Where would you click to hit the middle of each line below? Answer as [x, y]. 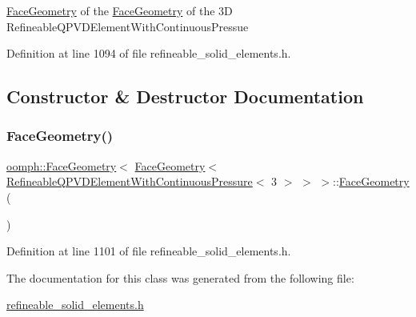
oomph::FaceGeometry [62, 165]
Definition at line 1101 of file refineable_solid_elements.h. [149, 251]
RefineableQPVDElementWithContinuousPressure [130, 181]
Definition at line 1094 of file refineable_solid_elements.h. [149, 53]
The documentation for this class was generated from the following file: [180, 277]
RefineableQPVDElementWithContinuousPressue [128, 26]
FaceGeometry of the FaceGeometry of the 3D [120, 10]
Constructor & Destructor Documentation [185, 96]
